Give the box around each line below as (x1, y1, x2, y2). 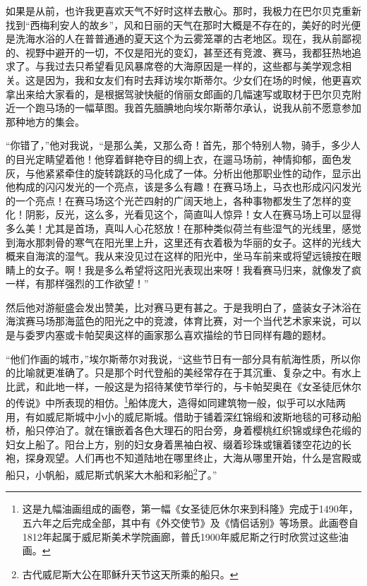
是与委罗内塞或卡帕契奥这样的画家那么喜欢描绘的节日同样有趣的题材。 (6, 328, 332, 342)
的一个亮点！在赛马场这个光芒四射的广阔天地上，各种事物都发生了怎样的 (6, 193, 342, 208)
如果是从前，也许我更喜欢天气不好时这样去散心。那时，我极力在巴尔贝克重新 (6, 4, 361, 18)
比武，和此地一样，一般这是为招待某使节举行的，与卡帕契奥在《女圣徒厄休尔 (6, 378, 361, 393)
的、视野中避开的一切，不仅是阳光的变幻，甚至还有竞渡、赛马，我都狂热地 (6, 44, 351, 59)
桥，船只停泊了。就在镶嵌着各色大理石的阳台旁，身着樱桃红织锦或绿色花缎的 (6, 423, 361, 438)
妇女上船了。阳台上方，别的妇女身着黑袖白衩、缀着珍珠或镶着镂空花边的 (6, 436, 342, 451)
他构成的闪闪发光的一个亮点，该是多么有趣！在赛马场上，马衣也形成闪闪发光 (6, 179, 361, 194)
